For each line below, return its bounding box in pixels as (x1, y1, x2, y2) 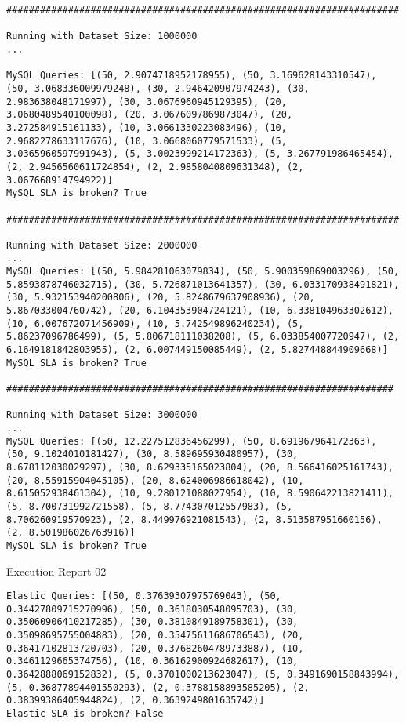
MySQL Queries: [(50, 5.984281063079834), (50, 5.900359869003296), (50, (6, 266, 400, 278)
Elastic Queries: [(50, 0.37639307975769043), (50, (6, 590, 281, 602)
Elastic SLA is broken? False (6, 708, 164, 720)
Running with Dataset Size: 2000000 (6, 239, 198, 251)
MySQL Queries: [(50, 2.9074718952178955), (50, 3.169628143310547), (6, 70, 377, 82)
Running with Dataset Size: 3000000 (6, 409, 198, 421)
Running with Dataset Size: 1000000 (6, 31, 198, 42)
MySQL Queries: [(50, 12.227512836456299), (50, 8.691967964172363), (6, 435, 377, 447)
